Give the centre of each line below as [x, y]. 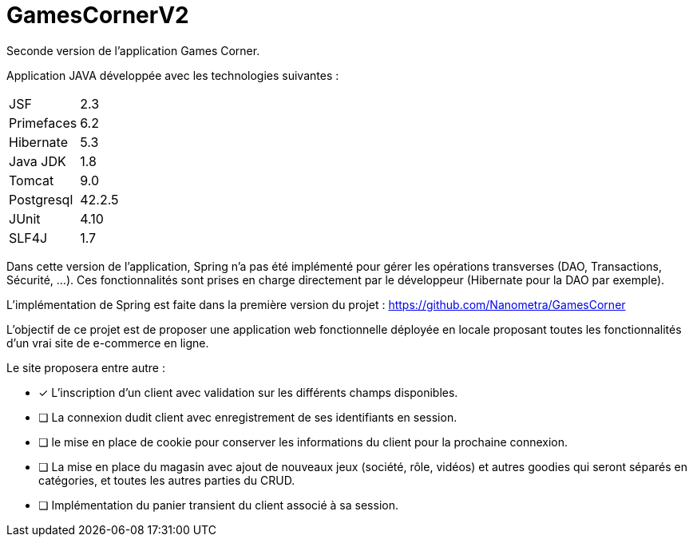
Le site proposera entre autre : [86, 367]
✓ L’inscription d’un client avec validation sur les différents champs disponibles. [248, 392]
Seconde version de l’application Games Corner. [133, 50]
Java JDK [38, 161]
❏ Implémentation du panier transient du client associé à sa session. [218, 505]
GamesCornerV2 [98, 15]
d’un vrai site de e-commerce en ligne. [108, 343]
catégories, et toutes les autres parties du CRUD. [167, 480]
